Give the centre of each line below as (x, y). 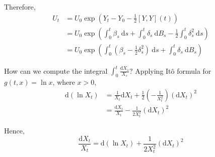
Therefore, (20, 7)
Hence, (14, 131)
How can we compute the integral (56, 70)
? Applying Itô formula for (170, 70)
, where (64, 82)
